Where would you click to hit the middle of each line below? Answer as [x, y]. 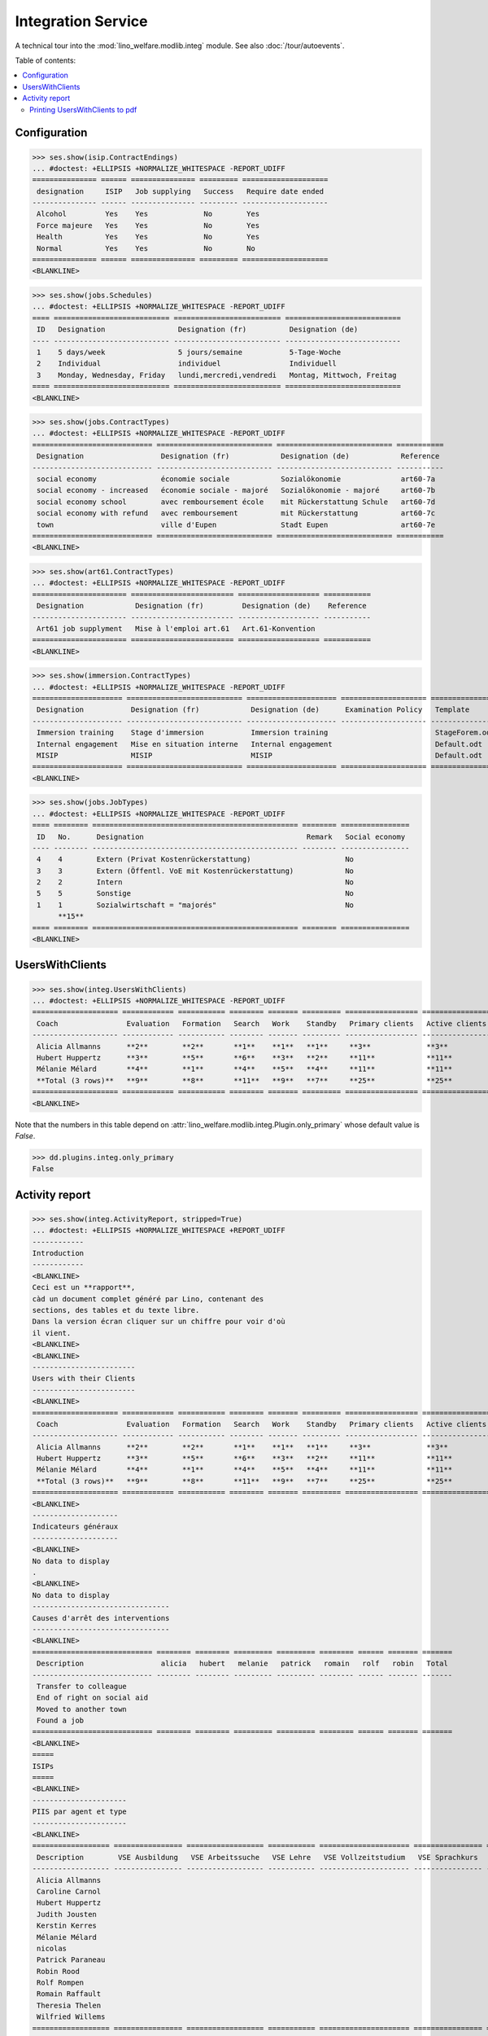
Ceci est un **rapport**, [84, 1288]
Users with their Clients [84, 1379]
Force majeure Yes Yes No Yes [148, 225]
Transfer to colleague [82, 1686]
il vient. [52, 1333]
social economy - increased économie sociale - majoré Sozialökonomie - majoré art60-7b [236, 490]
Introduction [58, 1253]
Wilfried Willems [71, 2017]
